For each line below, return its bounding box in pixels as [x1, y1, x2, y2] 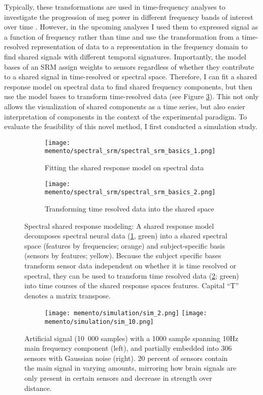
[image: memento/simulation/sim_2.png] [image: [45, 310, 207, 317]
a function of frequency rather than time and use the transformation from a [4, 31, 240, 42]
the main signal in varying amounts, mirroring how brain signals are [24, 362, 237, 373]
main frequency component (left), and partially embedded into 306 [24, 343, 232, 353]
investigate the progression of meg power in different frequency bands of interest [4, 11, 253, 22]
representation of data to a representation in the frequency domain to [31, 41, 248, 52]
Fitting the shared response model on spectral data [45, 162, 204, 173]
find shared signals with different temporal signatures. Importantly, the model [4, 51, 247, 62]
